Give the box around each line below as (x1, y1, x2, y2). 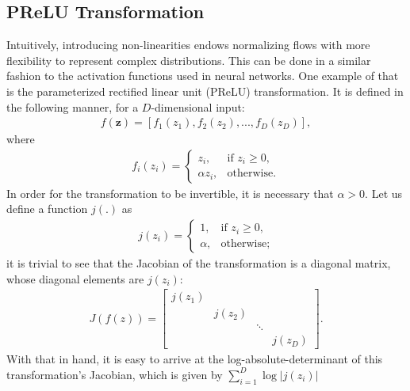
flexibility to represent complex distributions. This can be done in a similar (6, 51, 371, 68)
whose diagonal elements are (6, 270, 144, 287)
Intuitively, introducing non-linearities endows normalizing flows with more (6, 36, 370, 53)
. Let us (365, 184, 403, 201)
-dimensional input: (151, 98, 245, 115)
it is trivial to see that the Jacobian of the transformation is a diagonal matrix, (6, 255, 391, 271)
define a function (6, 200, 88, 217)
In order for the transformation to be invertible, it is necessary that (6, 184, 334, 201)
